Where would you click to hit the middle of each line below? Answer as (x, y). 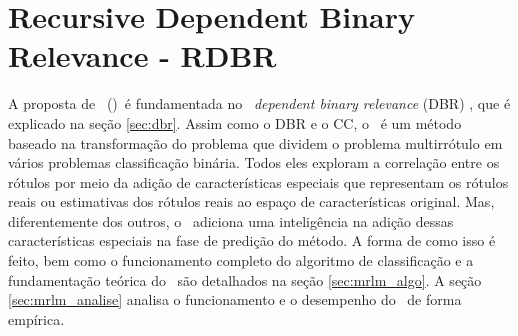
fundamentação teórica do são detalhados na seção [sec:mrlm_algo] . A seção (245, 279)
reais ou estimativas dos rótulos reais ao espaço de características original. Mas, (251, 201)
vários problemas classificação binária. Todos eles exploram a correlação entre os (254, 162)
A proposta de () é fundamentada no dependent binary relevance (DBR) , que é (259, 103)
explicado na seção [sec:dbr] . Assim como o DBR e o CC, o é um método (235, 122)
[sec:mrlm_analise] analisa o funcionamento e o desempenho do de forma (235, 299)
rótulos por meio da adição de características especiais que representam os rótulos (258, 181)
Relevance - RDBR (142, 55)
